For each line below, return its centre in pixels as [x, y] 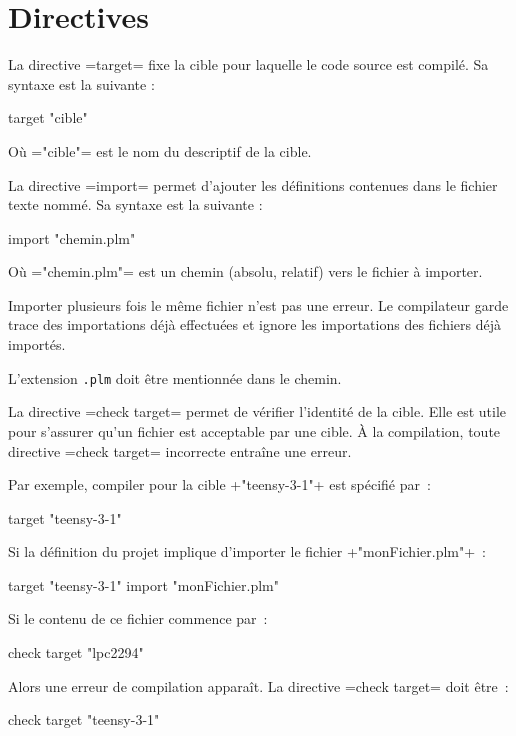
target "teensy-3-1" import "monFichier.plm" [143, 584]
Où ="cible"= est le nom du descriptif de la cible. [160, 150]
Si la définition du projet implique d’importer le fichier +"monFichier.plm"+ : [247, 551]
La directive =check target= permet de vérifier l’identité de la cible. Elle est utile [257, 411]
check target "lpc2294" [76, 652]
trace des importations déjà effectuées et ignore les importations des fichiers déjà [255, 324]
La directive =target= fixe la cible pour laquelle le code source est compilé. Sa [248, 64]
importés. [37, 344]
